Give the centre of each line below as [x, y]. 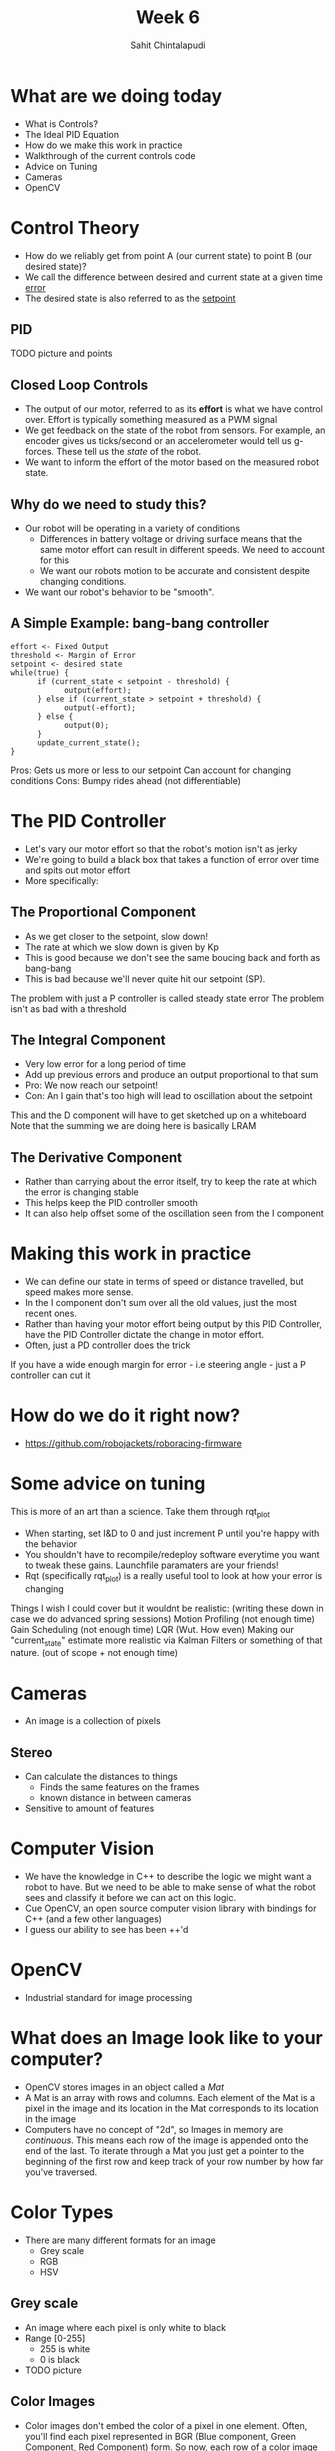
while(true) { [40, 672]
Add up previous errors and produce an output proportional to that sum [171, 1075]
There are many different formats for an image [120, 2240]
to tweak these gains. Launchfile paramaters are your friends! [151, 1565]
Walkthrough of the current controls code [110, 155]
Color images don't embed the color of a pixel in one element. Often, [166, 2425]
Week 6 [168, 17]
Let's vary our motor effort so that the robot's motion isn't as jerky [161, 848]
